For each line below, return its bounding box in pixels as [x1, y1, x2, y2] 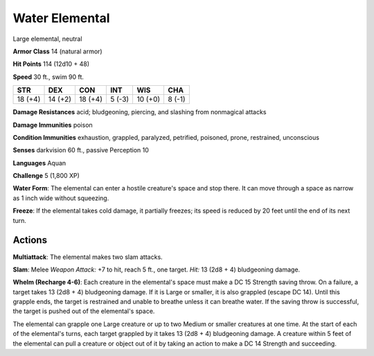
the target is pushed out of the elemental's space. [12, 307, 155, 315]
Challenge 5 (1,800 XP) [12, 172, 80, 180]
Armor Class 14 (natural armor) [12, 47, 103, 55]
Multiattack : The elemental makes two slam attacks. [12, 253, 163, 261]
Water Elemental [12, 10, 110, 26]
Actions [12, 234, 48, 246]
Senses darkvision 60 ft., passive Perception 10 [12, 146, 149, 154]
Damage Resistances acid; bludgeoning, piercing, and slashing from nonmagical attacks [12, 108, 267, 116]
